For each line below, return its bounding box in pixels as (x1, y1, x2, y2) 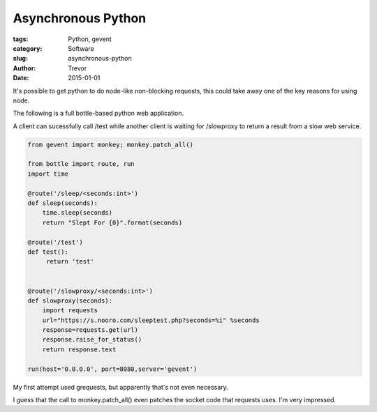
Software (68, 44, 94, 52)
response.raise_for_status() (42, 335, 142, 344)
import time (27, 169, 69, 178)
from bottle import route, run (27, 160, 135, 168)
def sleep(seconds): (27, 199, 98, 207)
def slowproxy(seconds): (27, 296, 113, 305)
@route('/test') (27, 238, 84, 246)
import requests (42, 307, 98, 314)
